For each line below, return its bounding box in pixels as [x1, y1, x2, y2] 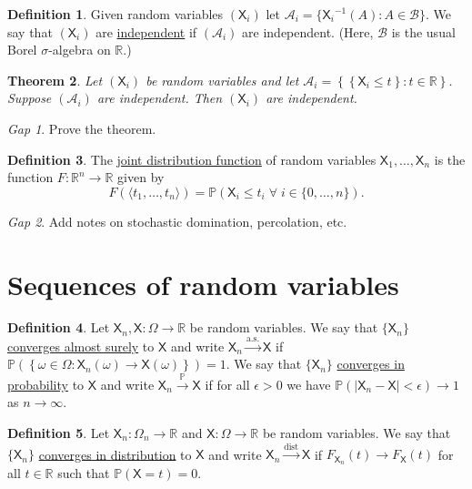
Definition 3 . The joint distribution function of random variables [7, 149, 377, 168]
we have [286, 374, 331, 393]
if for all [205, 374, 250, 393]
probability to [7, 374, 85, 393]
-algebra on [48, 40, 111, 59]
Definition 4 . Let [7, 318, 110, 337]
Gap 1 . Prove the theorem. [7, 118, 156, 138]
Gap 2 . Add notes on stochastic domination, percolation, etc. [7, 211, 347, 230]
